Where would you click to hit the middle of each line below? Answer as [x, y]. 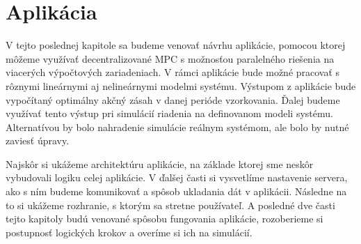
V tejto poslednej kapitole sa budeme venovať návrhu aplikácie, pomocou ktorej [176, 45]
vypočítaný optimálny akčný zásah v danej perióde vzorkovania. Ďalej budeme [173, 99]
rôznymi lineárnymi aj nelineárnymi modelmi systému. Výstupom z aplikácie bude [181, 85]
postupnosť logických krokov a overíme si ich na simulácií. [129, 232]
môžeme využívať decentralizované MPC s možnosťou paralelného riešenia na [170, 58]
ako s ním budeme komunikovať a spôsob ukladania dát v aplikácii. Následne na [176, 191]
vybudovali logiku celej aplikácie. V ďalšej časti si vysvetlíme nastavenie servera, [177, 177]
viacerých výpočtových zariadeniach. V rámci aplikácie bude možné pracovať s [173, 72]
